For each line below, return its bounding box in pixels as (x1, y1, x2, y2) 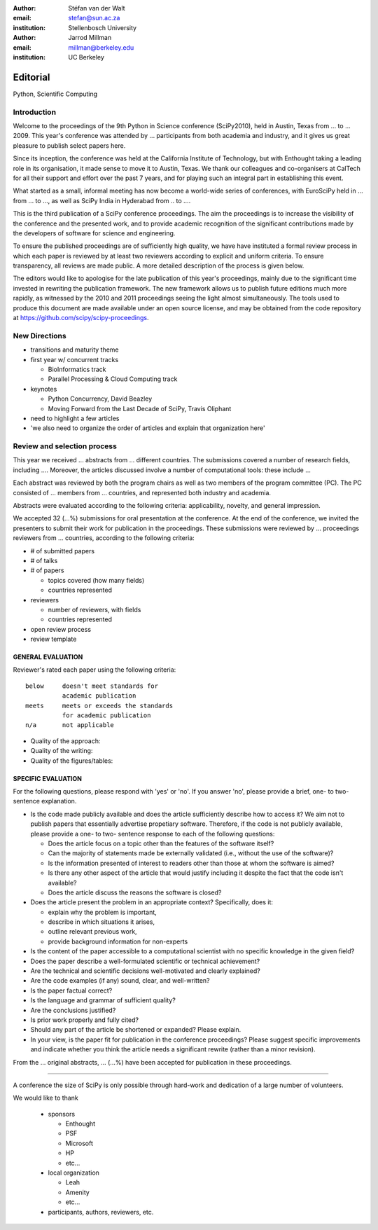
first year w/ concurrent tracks (30, 355, 119, 364)
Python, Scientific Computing (13, 90, 98, 98)
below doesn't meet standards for (25, 682, 159, 690)
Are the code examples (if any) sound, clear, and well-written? (30, 976, 210, 985)
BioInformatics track (48, 365, 106, 373)
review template (30, 635, 77, 644)
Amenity (65, 1188, 90, 1196)
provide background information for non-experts (48, 937, 188, 946)
